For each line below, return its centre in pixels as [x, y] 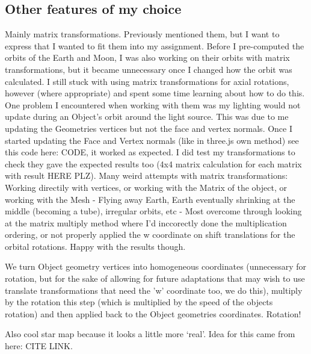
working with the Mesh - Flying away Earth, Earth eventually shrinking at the [150, 199]
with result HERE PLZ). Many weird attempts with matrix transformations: [146, 175]
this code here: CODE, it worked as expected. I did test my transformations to [150, 152]
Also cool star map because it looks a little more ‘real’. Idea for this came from [150, 334]
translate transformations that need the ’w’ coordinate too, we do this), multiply [154, 290]
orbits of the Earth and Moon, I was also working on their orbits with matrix [147, 57]
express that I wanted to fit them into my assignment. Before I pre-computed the [155, 45]
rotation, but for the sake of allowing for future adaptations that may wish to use [155, 278]
